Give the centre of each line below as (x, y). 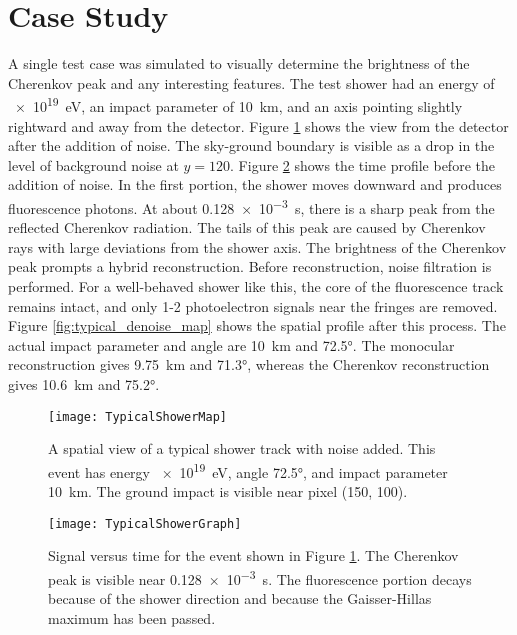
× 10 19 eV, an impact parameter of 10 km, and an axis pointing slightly (238, 104)
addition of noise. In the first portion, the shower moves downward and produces (255, 184)
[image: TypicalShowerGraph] (145, 523)
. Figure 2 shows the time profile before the (362, 164)
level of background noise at (93, 164)
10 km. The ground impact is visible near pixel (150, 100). (228, 491)
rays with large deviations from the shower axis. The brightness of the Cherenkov (257, 246)
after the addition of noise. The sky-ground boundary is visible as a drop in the (251, 145)
